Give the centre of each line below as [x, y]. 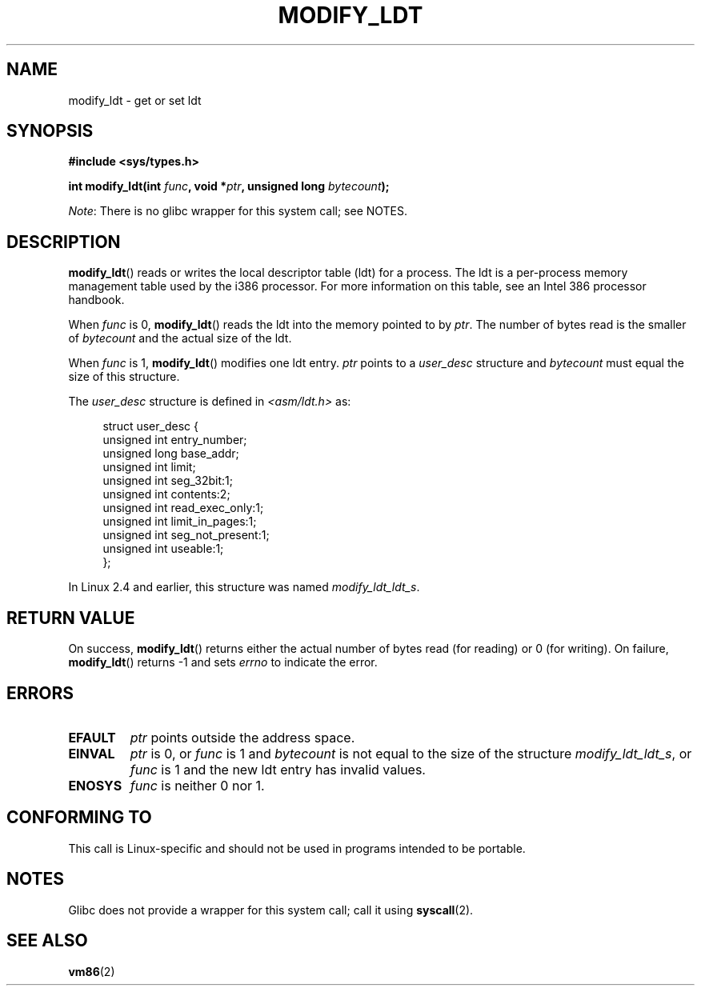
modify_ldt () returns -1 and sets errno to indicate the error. [223, 662]
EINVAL [92, 753]
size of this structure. [124, 377]
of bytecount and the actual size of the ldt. [180, 338]
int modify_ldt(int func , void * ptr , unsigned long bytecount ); [229, 186]
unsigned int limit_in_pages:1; [180, 522]
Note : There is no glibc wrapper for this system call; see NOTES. [238, 211]
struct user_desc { [150, 426]
